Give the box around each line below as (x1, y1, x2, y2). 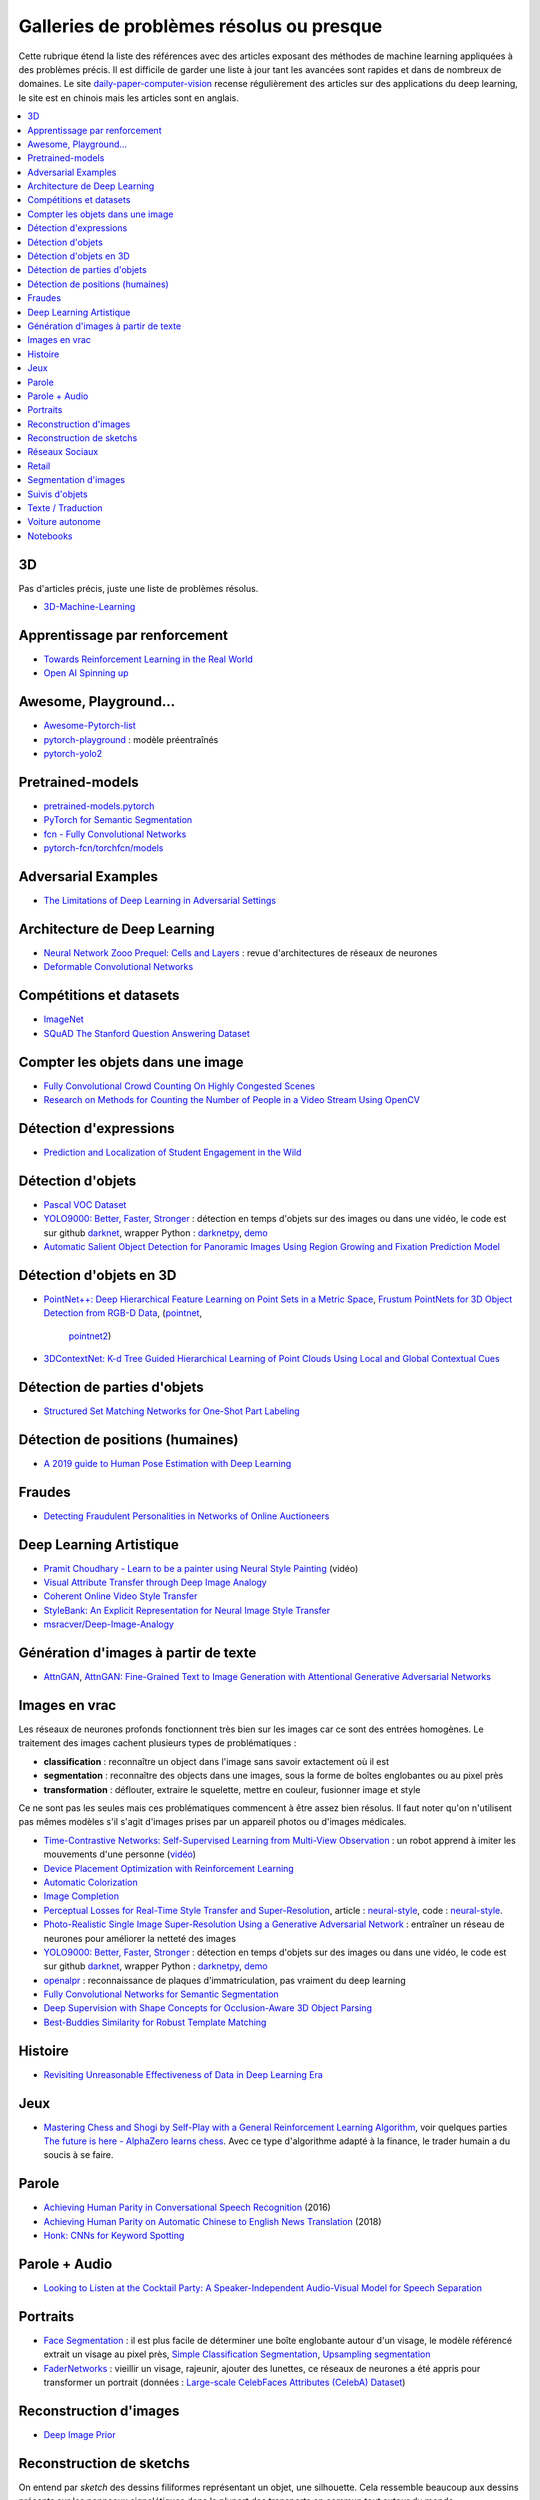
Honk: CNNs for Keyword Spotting (43, 2230, 185, 2242)
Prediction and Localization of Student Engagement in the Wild (43, 1146, 302, 1158)
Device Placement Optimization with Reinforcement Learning (43, 1862, 294, 1874)
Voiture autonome (27, 516, 101, 528)
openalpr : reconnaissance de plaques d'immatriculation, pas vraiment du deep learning (43, 1974, 406, 1986)
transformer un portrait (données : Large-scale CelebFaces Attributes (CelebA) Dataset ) (43, 2376, 406, 2389)
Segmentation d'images (27, 474, 125, 486)
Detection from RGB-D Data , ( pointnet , (43, 1307, 203, 1319)
